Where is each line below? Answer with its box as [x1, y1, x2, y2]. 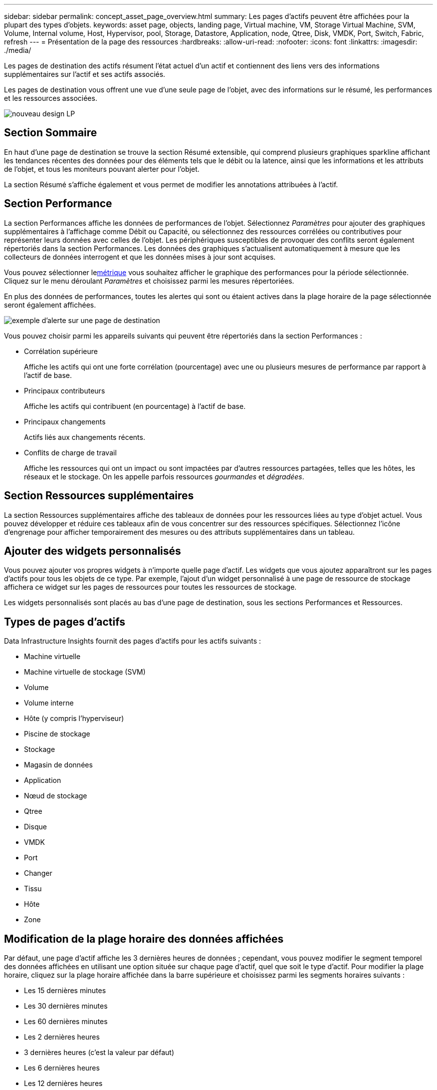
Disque [24, 822, 47, 831]
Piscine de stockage [24, 729, 90, 738]
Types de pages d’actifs [4, 615, 125, 628]
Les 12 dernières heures [24, 1079, 103, 1088]
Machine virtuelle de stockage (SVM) [24, 668, 146, 677]
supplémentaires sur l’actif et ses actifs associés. [4, 70, 166, 78]
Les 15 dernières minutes [24, 986, 106, 995]
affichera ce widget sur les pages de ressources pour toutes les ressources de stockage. [4, 583, 297, 592]
